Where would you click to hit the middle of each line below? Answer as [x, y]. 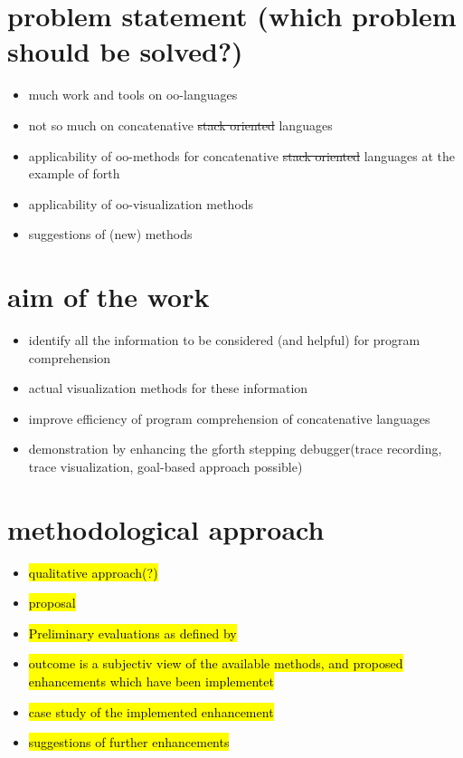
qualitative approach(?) [93, 572]
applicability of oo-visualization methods [141, 203]
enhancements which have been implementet [151, 681]
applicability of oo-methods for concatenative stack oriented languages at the [242, 155]
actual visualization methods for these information [168, 388]
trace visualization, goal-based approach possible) [165, 466]
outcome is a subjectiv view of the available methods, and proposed [216, 663]
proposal [52, 603]
